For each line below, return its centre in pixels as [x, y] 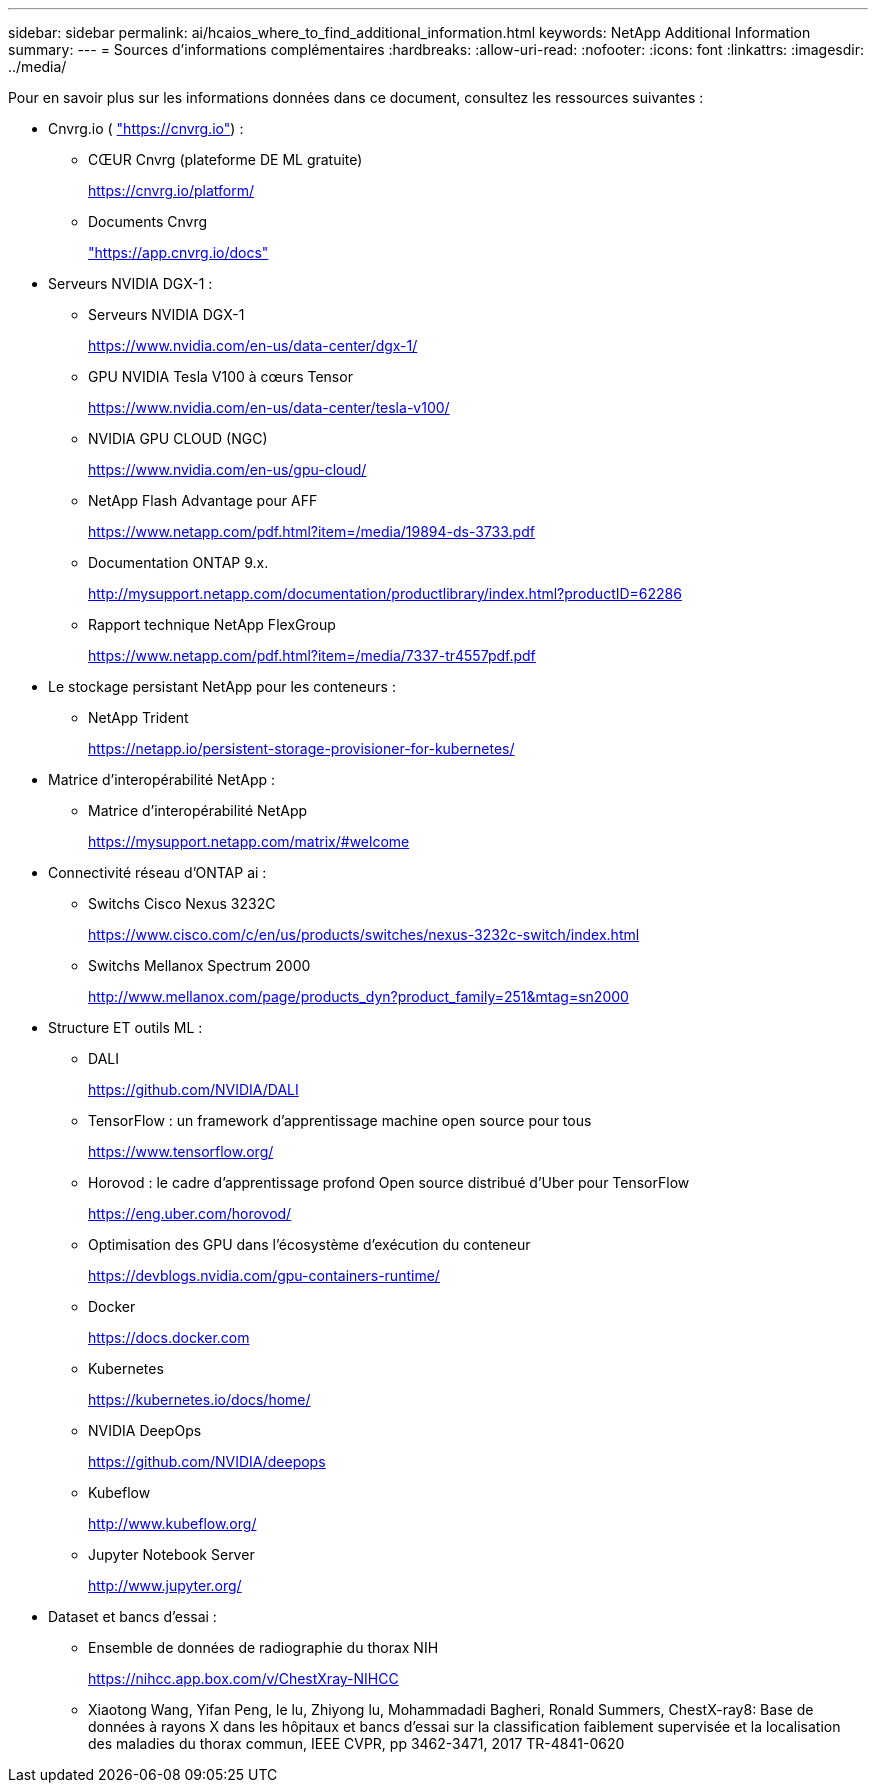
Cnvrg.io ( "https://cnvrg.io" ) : [146, 128]
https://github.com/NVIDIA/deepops [207, 1461]
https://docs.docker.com [169, 1337]
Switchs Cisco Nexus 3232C [182, 903]
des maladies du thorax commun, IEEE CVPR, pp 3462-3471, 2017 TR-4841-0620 [356, 1743]
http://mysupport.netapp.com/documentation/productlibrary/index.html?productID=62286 [385, 593]
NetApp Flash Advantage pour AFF [203, 500]
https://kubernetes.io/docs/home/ [199, 1399]
